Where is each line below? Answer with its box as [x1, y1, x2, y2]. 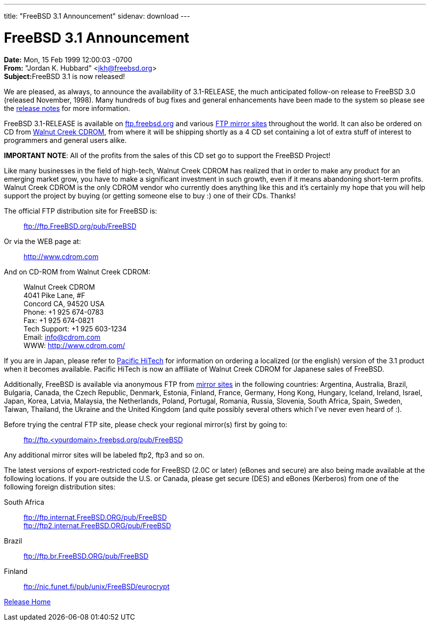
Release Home [4, 597, 51, 606]
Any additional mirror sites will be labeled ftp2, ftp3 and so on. [4, 450, 205, 459]
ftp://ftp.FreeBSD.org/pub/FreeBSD [24, 221, 136, 230]
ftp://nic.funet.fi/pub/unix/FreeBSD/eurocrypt [24, 582, 170, 591]
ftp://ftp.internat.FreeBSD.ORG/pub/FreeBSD [24, 513, 167, 521]
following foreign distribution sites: [4, 482, 116, 491]
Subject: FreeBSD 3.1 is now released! [4, 72, 125, 81]
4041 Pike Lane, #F [24, 291, 85, 299]
